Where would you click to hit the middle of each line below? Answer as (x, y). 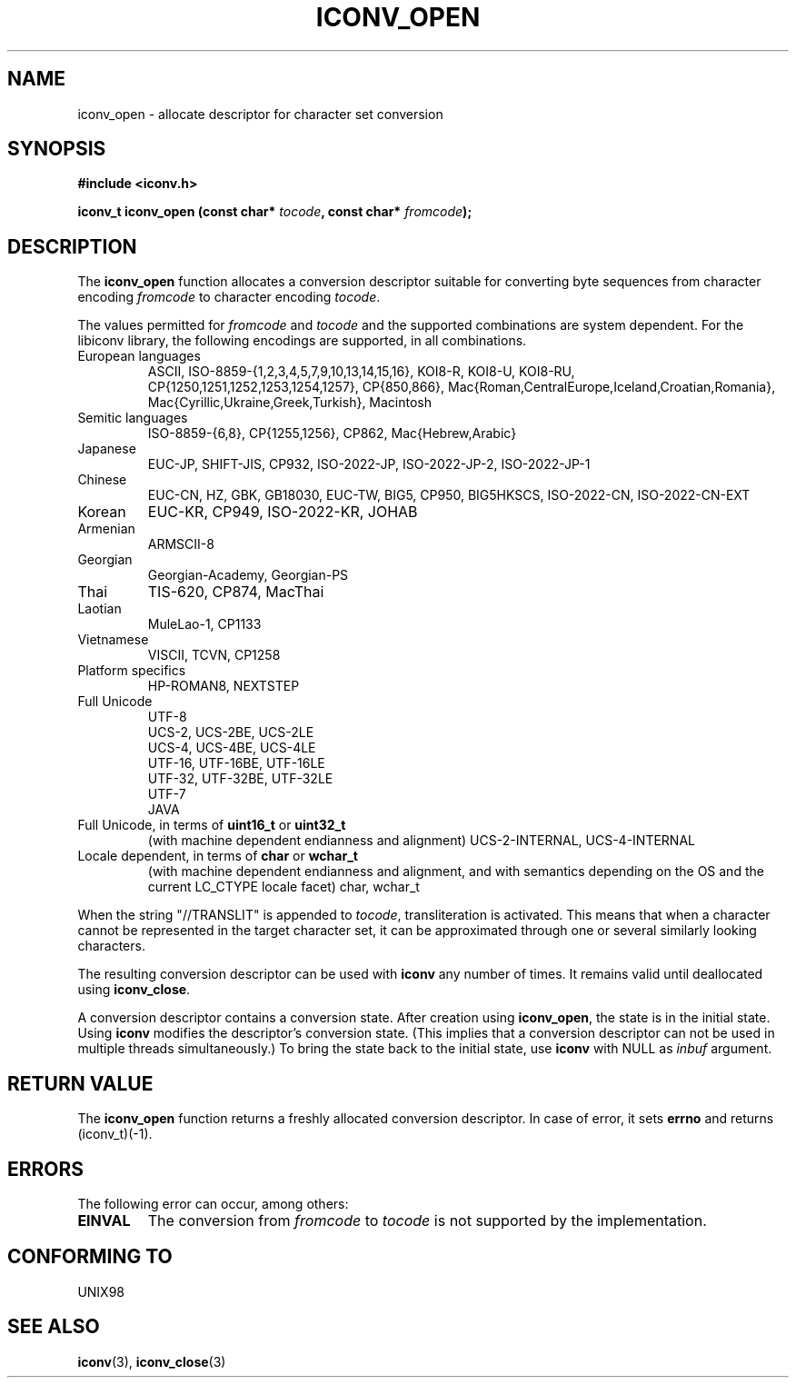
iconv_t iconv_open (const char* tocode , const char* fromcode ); (275, 212)
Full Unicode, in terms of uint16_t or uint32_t (212, 825)
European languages (139, 356)
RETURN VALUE (80, 1083)
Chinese (102, 480)
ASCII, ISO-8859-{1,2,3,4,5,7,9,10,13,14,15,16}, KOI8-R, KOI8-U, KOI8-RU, (361, 372)
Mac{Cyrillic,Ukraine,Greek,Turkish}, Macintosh (290, 403)
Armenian (106, 529)
